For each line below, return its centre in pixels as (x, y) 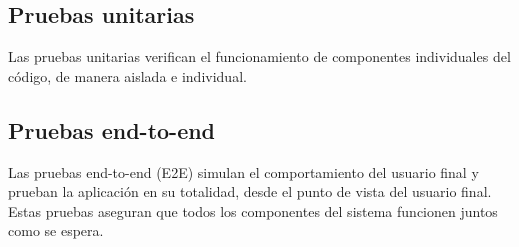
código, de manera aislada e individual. (127, 75)
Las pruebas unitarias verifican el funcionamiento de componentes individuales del (259, 56)
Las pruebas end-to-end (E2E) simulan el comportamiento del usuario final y (243, 171)
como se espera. (56, 230)
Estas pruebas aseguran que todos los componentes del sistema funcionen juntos (253, 210)
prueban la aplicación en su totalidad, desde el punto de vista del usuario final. (250, 191)
